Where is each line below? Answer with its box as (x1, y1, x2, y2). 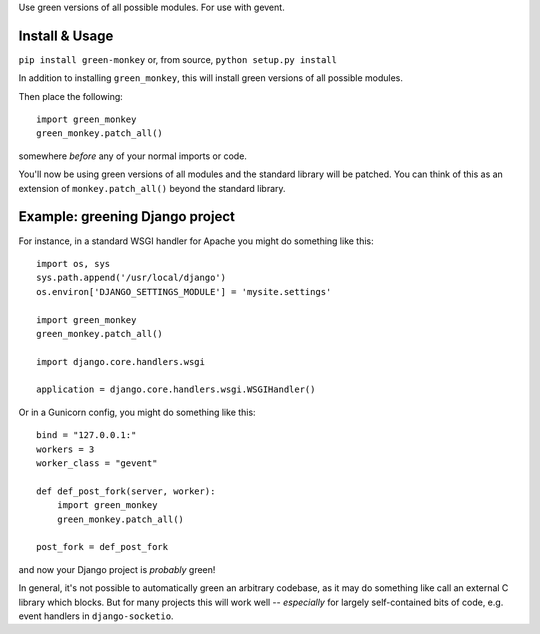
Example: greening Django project (18, 208, 235, 225)
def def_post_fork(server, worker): (36, 485, 216, 497)
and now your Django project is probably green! (18, 563, 216, 575)
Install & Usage (18, 27, 114, 44)
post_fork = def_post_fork (36, 541, 169, 553)
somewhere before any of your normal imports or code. (18, 150, 247, 162)
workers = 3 (36, 443, 95, 455)
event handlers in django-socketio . (18, 610, 174, 622)
